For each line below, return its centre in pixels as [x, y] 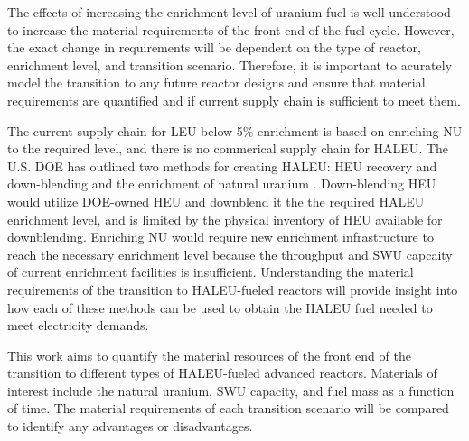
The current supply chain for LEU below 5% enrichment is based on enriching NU [235, 130]
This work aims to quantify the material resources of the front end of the [209, 355]
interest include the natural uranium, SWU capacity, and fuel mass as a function [231, 390]
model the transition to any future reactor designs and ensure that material [216, 83]
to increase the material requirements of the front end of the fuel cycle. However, [231, 29]
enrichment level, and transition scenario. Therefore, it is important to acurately [230, 64]
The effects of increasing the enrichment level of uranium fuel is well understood [229, 12]
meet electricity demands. [78, 325]
